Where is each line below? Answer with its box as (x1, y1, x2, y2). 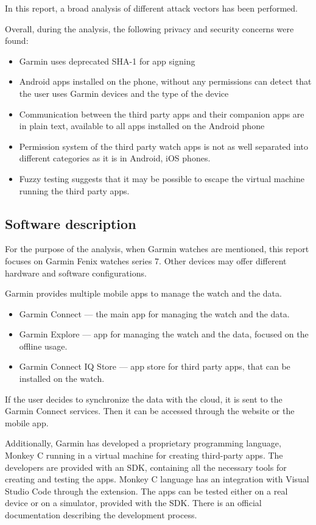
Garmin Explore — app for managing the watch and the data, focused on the (19, 328, 309, 340)
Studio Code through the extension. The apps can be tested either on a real (5, 484, 288, 497)
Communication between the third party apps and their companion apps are (19, 107, 304, 120)
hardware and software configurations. (5, 266, 147, 279)
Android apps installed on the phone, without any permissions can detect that (19, 75, 312, 88)
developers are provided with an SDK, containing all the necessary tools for (5, 460, 287, 473)
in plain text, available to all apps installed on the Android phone (19, 119, 265, 132)
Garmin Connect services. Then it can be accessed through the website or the (5, 404, 295, 417)
